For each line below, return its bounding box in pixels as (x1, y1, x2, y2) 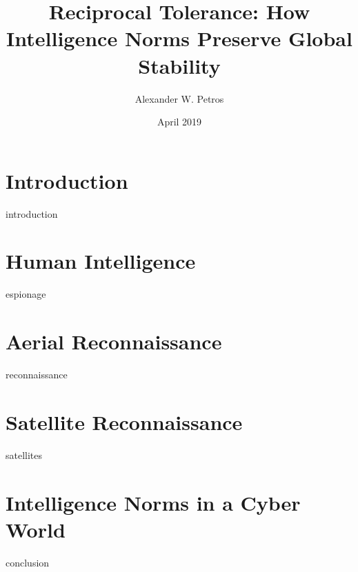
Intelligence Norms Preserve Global (6, 24, 352, 52)
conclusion (6, 555, 50, 569)
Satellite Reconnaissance (6, 407, 243, 436)
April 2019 (157, 114, 202, 129)
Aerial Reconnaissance (6, 327, 222, 356)
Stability (138, 51, 221, 79)
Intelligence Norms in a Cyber (6, 488, 301, 516)
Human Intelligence (6, 247, 196, 275)
